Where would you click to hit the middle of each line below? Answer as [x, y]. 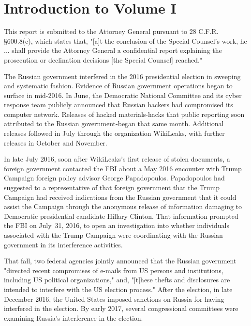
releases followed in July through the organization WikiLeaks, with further [114, 133]
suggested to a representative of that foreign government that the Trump [112, 187]
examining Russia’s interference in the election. [74, 318]
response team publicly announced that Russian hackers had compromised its [118, 105]
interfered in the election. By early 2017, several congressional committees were [121, 308]
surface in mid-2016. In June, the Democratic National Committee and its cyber [123, 95]
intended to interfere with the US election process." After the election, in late [118, 289]
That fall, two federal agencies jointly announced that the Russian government [120, 261]
